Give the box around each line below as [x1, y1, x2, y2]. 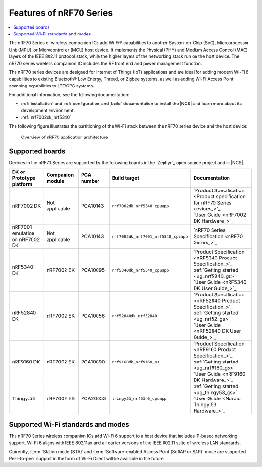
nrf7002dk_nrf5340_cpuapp [112, 203, 169, 208]
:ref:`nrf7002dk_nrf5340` [21, 114, 72, 120]
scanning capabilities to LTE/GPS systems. [9, 83, 94, 88]
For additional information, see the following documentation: [9, 92, 130, 98]
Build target [112, 175, 140, 182]
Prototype [12, 175, 36, 182]
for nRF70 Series [193, 199, 232, 206]
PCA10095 [81, 267, 105, 274]
